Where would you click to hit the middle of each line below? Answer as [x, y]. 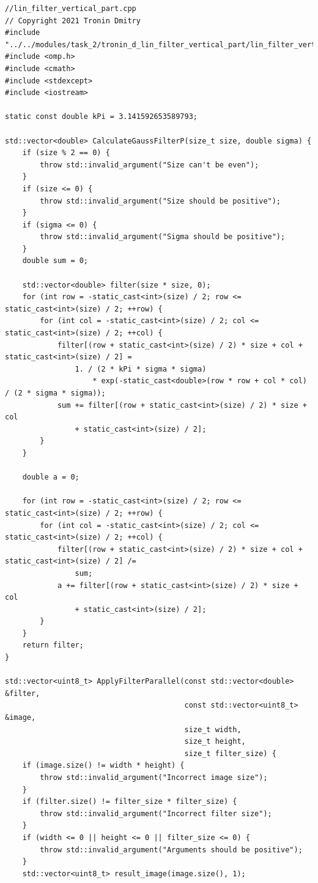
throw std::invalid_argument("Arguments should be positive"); [171, 850]
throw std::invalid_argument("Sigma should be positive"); [163, 237]
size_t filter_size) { [230, 753]
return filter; [53, 645]
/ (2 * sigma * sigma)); [55, 393]
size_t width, [213, 729]
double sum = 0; [55, 261]
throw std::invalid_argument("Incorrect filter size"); [156, 813]
